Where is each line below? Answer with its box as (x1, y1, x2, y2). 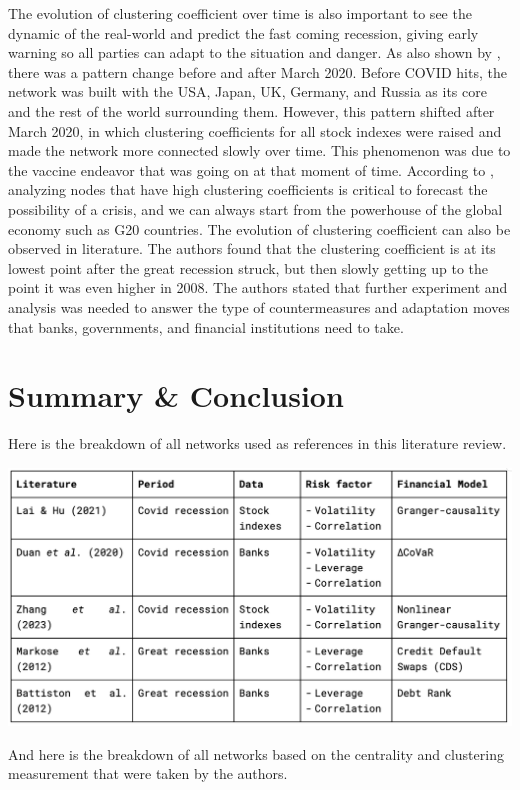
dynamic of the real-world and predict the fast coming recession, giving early (8, 22, 479, 43)
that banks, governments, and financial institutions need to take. (8, 316, 404, 337)
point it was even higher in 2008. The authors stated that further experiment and (8, 277, 508, 298)
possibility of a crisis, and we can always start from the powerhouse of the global (8, 198, 503, 219)
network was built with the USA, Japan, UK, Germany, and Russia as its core (8, 81, 487, 102)
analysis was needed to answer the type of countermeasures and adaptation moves (8, 296, 510, 317)
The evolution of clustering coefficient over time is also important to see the (8, 3, 472, 23)
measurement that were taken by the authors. (8, 763, 288, 784)
